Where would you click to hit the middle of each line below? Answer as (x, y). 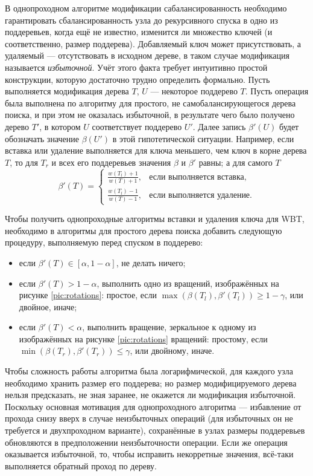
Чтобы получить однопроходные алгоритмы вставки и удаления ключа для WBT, (155, 219)
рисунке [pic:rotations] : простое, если (88, 295)
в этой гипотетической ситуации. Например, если (203, 138)
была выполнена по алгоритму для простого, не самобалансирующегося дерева (150, 103)
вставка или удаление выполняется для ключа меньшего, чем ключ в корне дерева (156, 150)
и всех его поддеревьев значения (111, 162)
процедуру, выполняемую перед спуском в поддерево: (104, 242)
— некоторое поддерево (194, 91)
